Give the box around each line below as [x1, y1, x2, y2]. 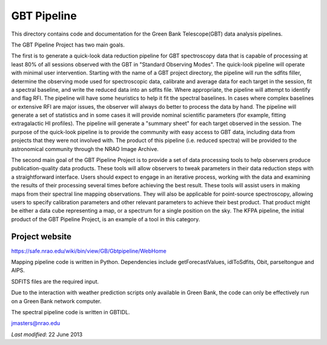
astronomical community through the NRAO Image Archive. [11, 145, 159, 152]
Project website [11, 231, 72, 242]
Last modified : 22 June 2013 [11, 330, 83, 338]
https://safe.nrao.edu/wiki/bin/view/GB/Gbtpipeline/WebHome [11, 247, 167, 254]
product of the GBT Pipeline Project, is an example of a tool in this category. [11, 215, 200, 223]
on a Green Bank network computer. [11, 297, 102, 305]
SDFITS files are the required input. [11, 278, 99, 285]
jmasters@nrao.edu [11, 320, 61, 327]
